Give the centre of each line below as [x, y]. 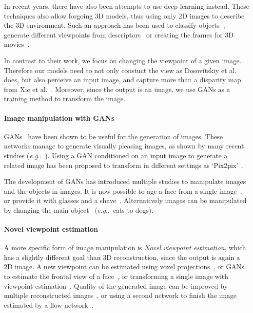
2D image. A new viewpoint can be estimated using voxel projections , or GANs [124, 267]
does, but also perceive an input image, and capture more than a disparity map [123, 80]
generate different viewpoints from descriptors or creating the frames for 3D [119, 34]
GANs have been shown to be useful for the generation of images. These [113, 136]
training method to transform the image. [65, 99]
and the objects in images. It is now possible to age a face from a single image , [123, 191]
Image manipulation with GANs [59, 118]
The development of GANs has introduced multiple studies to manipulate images [125, 181]
